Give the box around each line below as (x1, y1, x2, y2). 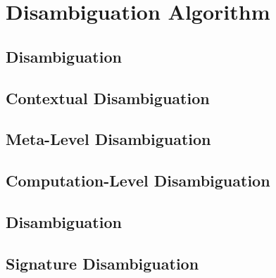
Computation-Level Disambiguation (6, 170, 270, 191)
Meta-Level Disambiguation (6, 128, 211, 150)
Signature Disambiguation (6, 252, 199, 274)
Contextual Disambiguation (6, 87, 210, 108)
